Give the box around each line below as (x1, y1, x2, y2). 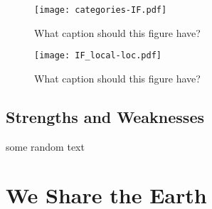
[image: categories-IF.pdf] (34, 5, 167, 15)
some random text (6, 139, 85, 154)
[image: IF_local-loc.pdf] (34, 50, 161, 61)
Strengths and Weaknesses (6, 105, 204, 127)
